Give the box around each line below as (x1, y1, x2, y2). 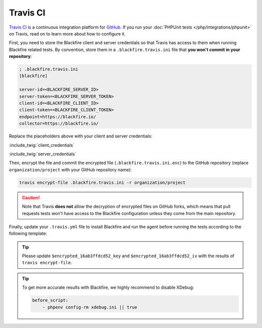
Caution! (22, 195, 40, 200)
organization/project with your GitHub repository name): (9, 166, 132, 172)
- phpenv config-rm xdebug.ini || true (42, 304, 138, 310)
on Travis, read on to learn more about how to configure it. (9, 31, 126, 36)
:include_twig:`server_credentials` (9, 151, 77, 157)
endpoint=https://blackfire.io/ (19, 114, 97, 119)
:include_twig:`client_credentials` (9, 142, 75, 148)
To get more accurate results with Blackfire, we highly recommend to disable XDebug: (22, 284, 194, 291)
